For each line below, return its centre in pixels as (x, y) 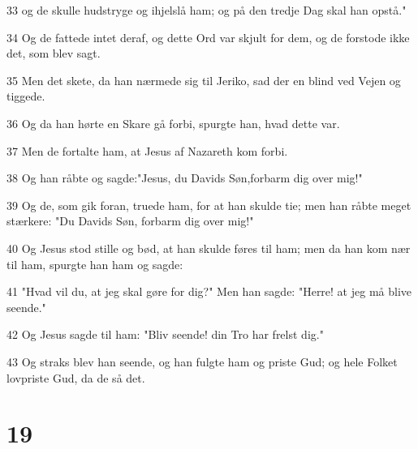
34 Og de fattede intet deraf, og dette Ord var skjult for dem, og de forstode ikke (208, 37)
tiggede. (26, 96)
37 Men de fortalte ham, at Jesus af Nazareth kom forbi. (147, 150)
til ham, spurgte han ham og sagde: (95, 264)
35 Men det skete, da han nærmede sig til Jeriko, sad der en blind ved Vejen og (204, 80)
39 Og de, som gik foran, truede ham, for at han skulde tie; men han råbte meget (209, 205)
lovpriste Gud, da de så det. (76, 377)
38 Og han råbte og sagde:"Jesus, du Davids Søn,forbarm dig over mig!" (185, 178)
